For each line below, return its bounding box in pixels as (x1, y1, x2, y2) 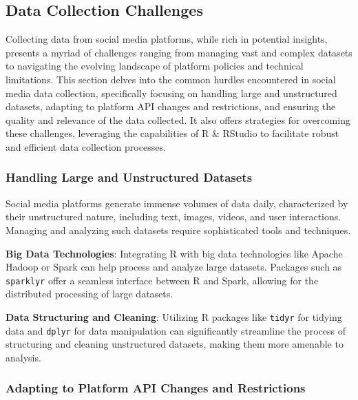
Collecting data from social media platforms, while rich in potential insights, (6, 32, 328, 46)
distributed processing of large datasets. (6, 286, 173, 301)
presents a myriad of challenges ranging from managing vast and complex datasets (6, 45, 352, 59)
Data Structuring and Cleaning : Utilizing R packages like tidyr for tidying (6, 309, 342, 324)
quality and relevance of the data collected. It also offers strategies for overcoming (6, 112, 350, 127)
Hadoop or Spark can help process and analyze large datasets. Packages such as (6, 260, 342, 274)
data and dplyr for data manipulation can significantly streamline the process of (6, 323, 346, 337)
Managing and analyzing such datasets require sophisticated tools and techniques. (6, 222, 351, 237)
